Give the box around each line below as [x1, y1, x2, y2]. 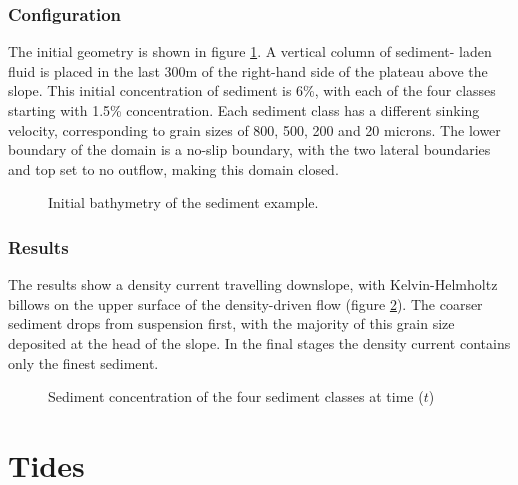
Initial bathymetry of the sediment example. [48, 192, 319, 213]
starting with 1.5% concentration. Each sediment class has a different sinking [8, 100, 480, 120]
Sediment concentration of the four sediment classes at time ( [48, 386, 424, 407]
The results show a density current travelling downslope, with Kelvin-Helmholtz [8, 274, 498, 295]
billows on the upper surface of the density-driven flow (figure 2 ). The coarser [8, 293, 483, 314]
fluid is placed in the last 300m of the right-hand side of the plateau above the [8, 60, 488, 81]
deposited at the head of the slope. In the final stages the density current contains [8, 332, 511, 353]
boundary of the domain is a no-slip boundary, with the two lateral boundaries [8, 139, 491, 160]
